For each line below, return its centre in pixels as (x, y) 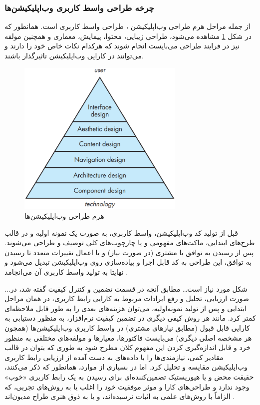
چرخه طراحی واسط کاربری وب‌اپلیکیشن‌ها (79, 7)
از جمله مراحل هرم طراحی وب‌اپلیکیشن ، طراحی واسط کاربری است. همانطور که (128, 26)
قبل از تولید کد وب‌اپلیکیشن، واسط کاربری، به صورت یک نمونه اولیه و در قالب (121, 232)
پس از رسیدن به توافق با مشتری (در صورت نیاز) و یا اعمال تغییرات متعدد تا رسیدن (129, 252)
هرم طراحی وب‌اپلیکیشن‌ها (64, 216)
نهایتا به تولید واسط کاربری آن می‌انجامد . (66, 272)
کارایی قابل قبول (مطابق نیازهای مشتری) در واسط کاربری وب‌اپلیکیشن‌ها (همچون (127, 327)
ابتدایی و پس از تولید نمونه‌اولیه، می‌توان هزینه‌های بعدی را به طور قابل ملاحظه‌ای (126, 308)
